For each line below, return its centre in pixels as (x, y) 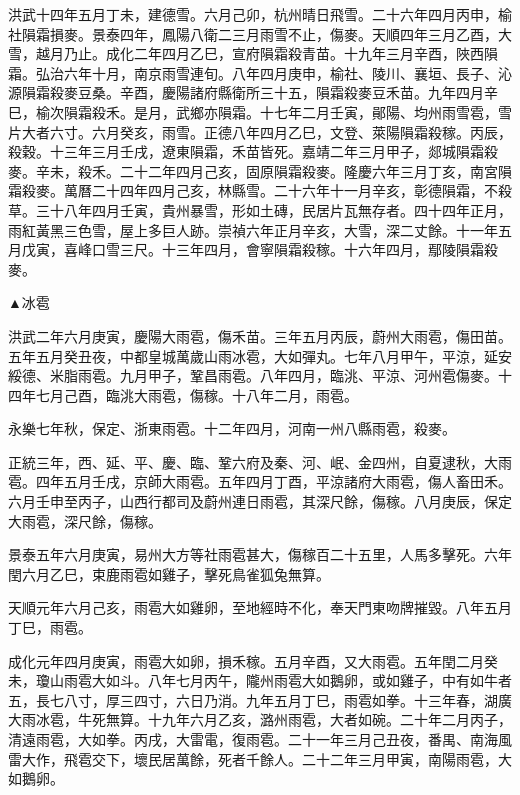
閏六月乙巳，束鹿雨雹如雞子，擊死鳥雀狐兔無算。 (169, 573)
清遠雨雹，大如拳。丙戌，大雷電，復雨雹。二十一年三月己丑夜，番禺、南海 (253, 739)
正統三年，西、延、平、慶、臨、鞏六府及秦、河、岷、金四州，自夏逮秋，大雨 (260, 461)
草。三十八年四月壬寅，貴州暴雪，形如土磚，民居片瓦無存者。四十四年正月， (260, 209)
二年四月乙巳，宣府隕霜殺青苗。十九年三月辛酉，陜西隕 (315, 53)
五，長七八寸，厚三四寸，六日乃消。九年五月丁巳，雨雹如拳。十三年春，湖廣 (260, 699)
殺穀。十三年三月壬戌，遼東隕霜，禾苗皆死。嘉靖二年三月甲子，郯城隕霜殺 (253, 151)
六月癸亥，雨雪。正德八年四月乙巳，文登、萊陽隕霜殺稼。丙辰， (301, 131)
